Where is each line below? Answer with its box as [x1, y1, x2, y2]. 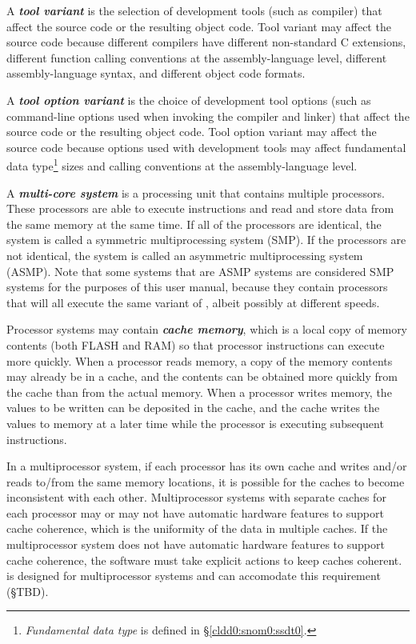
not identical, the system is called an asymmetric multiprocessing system [6, 246, 363, 263]
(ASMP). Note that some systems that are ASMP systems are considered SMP [6, 262, 394, 279]
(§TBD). [6, 582, 49, 599]
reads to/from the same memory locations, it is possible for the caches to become [6, 473, 405, 490]
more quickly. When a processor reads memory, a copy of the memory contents [6, 352, 393, 369]
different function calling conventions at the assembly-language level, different [6, 49, 387, 66]
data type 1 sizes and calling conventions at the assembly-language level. [6, 155, 358, 174]
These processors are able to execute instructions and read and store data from [6, 200, 394, 217]
